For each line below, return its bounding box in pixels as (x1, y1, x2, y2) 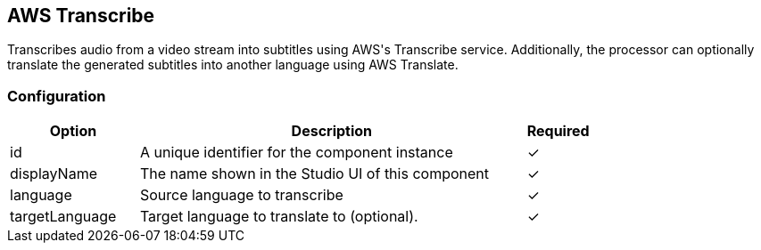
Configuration (7, 86, 106, 105)
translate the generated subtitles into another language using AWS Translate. (7, 57, 459, 73)
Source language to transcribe (139, 186, 343, 205)
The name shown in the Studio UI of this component (139, 165, 489, 183)
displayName (10, 165, 97, 183)
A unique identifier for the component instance (139, 143, 453, 162)
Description (291, 122, 373, 141)
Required (526, 122, 590, 141)
